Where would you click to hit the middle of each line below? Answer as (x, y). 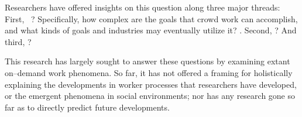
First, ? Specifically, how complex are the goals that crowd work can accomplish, (151, 18)
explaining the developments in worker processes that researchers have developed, (151, 84)
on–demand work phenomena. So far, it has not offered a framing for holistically (149, 72)
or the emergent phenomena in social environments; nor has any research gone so (150, 96)
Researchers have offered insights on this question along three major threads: (143, 7)
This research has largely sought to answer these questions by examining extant (147, 61)
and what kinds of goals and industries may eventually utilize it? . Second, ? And (151, 30)
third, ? (18, 41)
